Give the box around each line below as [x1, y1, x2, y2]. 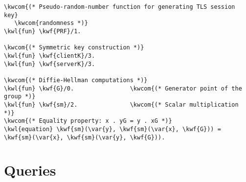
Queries [4, 160, 56, 180]
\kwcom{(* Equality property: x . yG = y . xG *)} [4, 117, 172, 125]
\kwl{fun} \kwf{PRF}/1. [4, 27, 81, 35]
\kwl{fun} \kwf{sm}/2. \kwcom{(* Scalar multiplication [4, 101, 239, 108]
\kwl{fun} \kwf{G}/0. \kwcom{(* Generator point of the [4, 85, 242, 92]
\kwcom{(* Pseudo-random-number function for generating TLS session [4, 3, 235, 10]
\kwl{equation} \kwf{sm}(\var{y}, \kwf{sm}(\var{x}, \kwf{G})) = [4, 125, 221, 133]
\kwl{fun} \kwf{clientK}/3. [4, 52, 95, 59]
